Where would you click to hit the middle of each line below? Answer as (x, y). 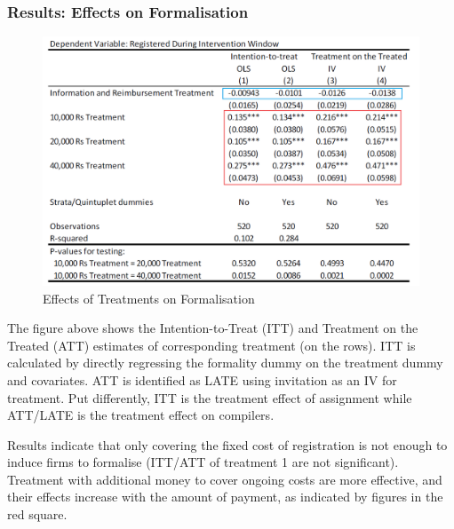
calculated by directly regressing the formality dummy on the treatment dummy (225, 363)
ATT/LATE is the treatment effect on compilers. (141, 415)
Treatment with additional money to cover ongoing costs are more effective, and (225, 479)
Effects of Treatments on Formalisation (149, 298)
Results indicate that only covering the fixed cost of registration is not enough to (227, 444)
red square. (37, 514)
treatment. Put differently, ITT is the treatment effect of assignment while (210, 397)
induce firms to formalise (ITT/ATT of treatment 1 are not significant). (203, 462)
